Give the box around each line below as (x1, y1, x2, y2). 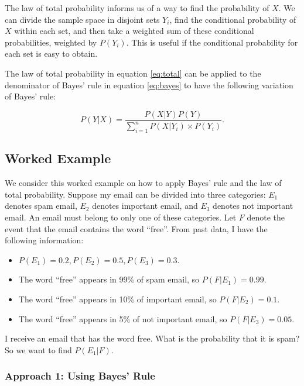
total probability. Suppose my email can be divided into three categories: (5, 188, 266, 200)
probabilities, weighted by (5, 36, 97, 48)
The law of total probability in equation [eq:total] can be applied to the (5, 67, 261, 79)
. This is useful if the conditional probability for (126, 36, 298, 48)
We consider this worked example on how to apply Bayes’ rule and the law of (5, 177, 282, 189)
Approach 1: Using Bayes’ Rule (5, 368, 155, 383)
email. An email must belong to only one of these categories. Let (5, 211, 237, 223)
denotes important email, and (92, 199, 198, 212)
